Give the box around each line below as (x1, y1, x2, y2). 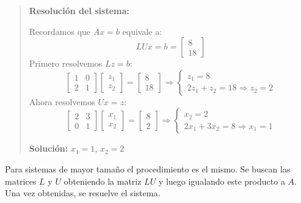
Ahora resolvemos (29, 95, 95, 108)
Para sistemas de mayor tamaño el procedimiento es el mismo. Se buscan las (5, 162, 291, 175)
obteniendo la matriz (63, 174, 142, 187)
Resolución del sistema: (29, 4, 129, 17)
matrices (5, 174, 37, 187)
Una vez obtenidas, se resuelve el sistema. (5, 186, 161, 199)
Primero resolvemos (29, 57, 103, 70)
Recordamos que (29, 24, 91, 37)
